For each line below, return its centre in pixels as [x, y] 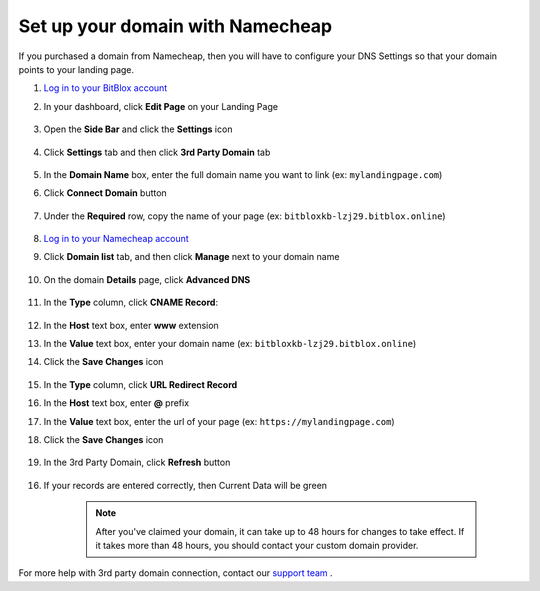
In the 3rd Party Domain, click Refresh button [137, 462]
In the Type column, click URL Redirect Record [140, 384]
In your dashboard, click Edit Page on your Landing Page [161, 106]
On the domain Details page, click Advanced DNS [147, 279]
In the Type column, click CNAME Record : [131, 302]
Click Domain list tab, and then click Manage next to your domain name [191, 257]
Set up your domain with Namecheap [175, 26]
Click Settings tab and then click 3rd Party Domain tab [157, 152]
